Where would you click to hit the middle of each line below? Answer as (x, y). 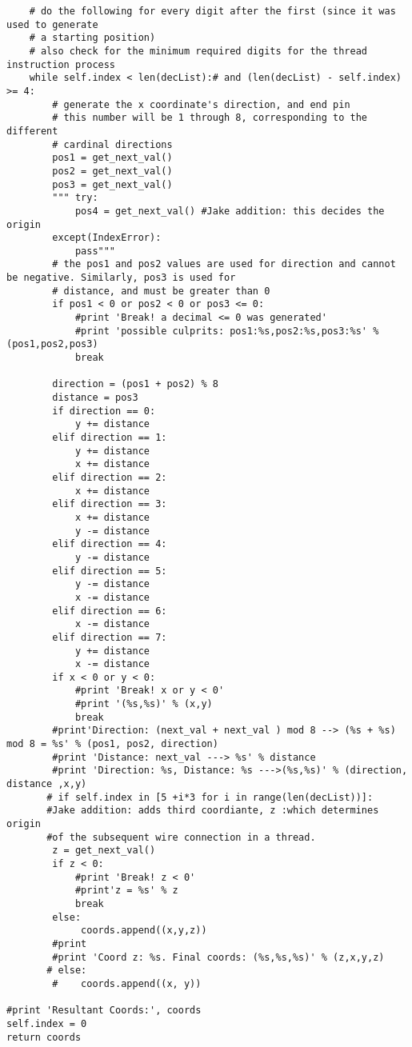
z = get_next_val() (104, 851)
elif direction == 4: (110, 544)
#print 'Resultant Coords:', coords (104, 1011)
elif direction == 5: (110, 571)
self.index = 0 (47, 1023)
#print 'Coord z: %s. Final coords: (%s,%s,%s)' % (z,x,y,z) (218, 957)
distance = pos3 (95, 398)
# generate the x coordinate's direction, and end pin (201, 104)
